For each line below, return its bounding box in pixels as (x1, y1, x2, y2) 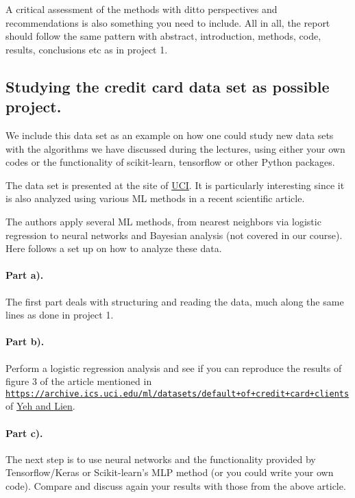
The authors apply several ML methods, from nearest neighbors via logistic (5, 214, 321, 228)
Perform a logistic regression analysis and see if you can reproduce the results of (5, 360, 342, 375)
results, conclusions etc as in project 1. (5, 42, 168, 56)
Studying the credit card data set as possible (5, 75, 330, 97)
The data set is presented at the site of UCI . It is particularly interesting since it (5, 177, 345, 192)
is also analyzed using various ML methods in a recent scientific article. (5, 191, 305, 206)
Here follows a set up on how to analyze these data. (5, 241, 222, 256)
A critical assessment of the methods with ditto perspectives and (5, 2, 278, 16)
